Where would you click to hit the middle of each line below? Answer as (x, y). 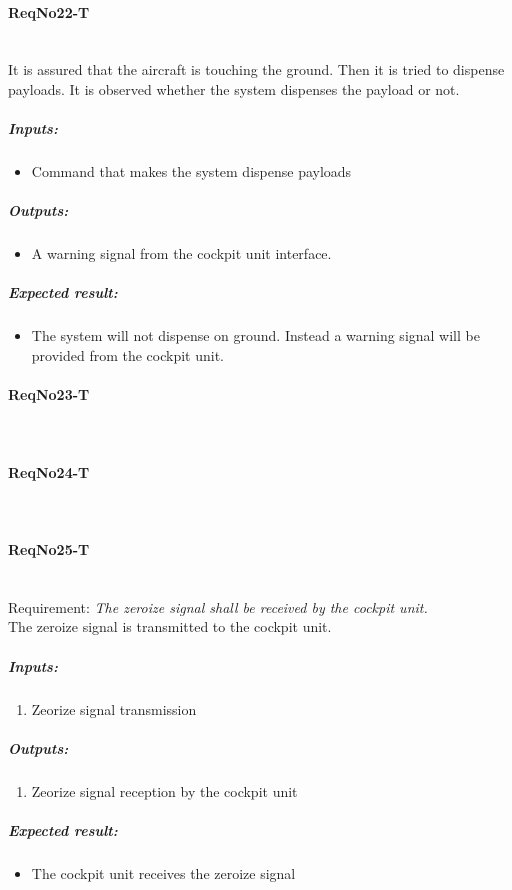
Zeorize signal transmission (114, 708)
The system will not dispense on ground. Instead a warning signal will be (255, 335)
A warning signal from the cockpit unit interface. (181, 253)
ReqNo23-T (49, 394)
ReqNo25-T (49, 549)
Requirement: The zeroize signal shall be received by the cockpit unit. (218, 606)
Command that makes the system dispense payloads (191, 171)
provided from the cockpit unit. (128, 355)
